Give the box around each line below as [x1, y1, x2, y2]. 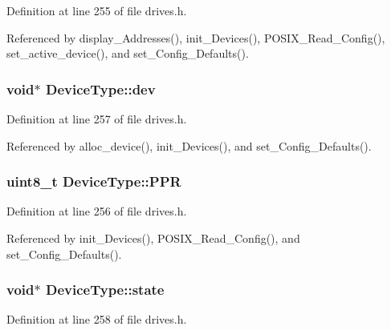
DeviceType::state [45, 280, 165, 300]
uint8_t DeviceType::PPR [6, 171, 181, 191]
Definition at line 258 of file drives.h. [6, 311, 187, 328]
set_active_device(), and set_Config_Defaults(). [6, 45, 249, 62]
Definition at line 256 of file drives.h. [6, 203, 187, 219]
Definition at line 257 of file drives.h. [6, 111, 187, 127]
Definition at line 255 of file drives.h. [6, 2, 187, 18]
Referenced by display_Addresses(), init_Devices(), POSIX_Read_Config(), [6, 29, 385, 46]
